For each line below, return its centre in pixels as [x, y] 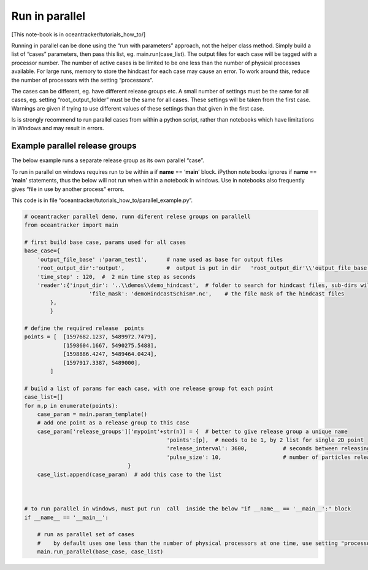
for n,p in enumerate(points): [71, 406]
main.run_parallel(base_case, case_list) [100, 552]
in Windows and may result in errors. [58, 128]
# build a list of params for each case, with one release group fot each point [149, 388]
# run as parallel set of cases [86, 535]
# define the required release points [84, 328]
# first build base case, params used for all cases [105, 242]
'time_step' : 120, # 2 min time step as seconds [117, 277]
